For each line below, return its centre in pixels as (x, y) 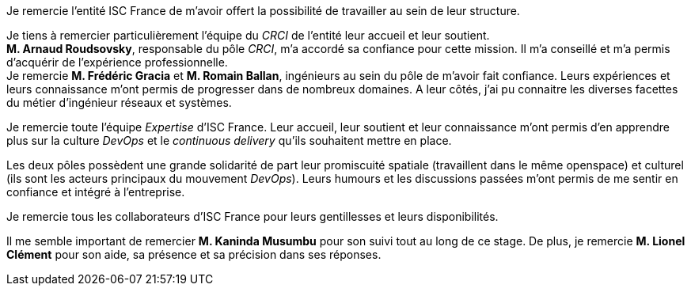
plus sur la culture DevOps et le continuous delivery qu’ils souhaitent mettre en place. (229, 140)
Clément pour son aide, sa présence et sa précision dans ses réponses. (194, 254)
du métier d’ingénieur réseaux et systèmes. (119, 102)
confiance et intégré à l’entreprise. (96, 192)
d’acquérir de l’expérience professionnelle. (117, 62)
